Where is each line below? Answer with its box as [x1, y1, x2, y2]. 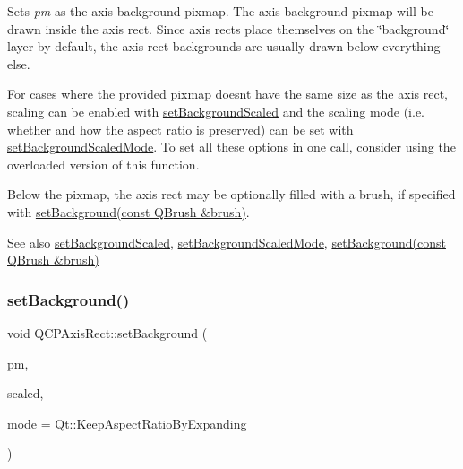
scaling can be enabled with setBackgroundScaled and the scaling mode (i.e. [7, 101, 424, 120]
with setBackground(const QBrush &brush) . [7, 202, 250, 221]
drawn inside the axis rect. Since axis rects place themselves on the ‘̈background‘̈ [7, 19, 450, 38]
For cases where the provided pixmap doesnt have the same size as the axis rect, [7, 84, 448, 103]
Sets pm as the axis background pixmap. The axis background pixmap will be [7, 2, 433, 20]
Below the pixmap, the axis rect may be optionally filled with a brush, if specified [7, 185, 456, 204]
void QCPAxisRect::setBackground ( [7, 323, 208, 342]
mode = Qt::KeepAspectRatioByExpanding [7, 413, 247, 432]
